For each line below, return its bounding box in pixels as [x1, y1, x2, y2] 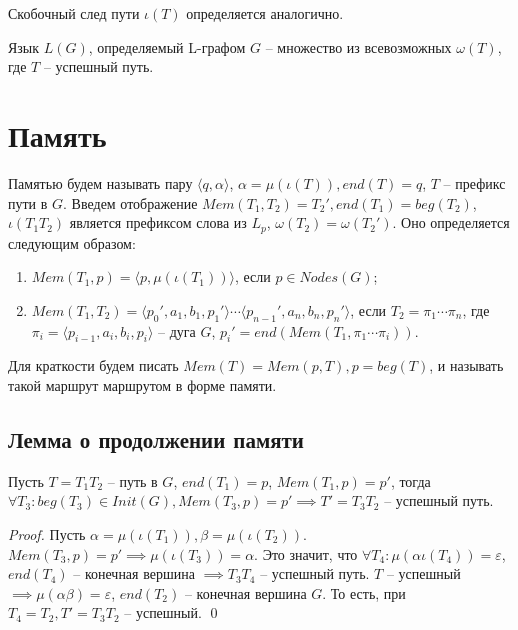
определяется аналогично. [186, 3, 344, 23]
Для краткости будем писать [8, 355, 179, 376]
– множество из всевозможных [265, 36, 452, 57]
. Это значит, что [254, 543, 358, 564]
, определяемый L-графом [88, 36, 246, 57]
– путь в [107, 470, 158, 491]
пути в [8, 192, 48, 213]
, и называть [429, 355, 504, 376]
